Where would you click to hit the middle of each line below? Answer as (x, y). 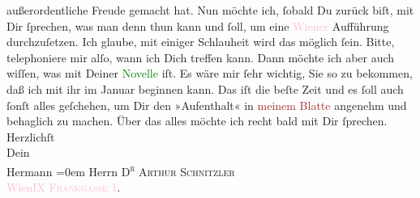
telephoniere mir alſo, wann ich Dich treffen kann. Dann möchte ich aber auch (201, 57)
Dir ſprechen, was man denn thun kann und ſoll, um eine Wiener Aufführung (198, 25)
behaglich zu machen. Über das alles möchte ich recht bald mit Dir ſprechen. (197, 121)
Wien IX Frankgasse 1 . (64, 187)
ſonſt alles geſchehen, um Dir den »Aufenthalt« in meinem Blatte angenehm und (207, 105)
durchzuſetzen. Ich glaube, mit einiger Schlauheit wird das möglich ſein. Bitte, (201, 42)
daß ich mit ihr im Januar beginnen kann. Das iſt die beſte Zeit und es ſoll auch (205, 88)
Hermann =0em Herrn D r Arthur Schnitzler (121, 170)
